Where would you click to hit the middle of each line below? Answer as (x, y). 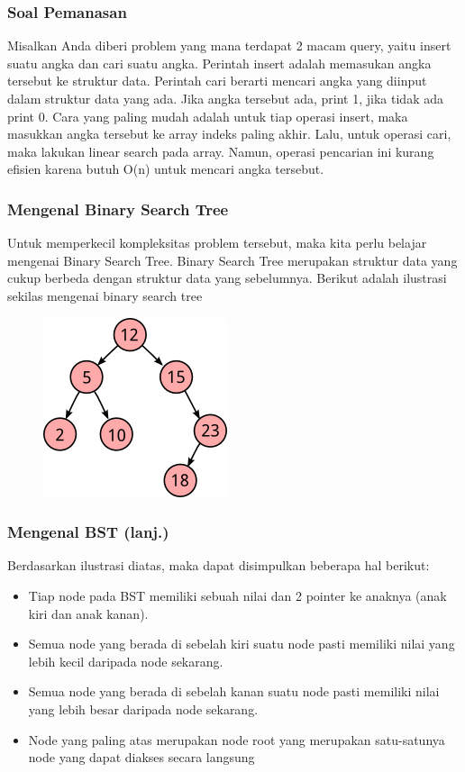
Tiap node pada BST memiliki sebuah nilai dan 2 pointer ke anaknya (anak (237, 595)
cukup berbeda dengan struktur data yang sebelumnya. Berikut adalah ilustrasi (227, 278)
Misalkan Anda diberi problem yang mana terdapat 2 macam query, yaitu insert (229, 45)
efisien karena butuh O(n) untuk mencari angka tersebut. (166, 169)
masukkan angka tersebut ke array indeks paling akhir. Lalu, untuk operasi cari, (229, 134)
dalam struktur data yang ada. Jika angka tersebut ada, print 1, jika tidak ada (225, 98)
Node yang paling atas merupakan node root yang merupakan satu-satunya (237, 739)
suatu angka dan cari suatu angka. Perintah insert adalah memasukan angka (219, 63)
